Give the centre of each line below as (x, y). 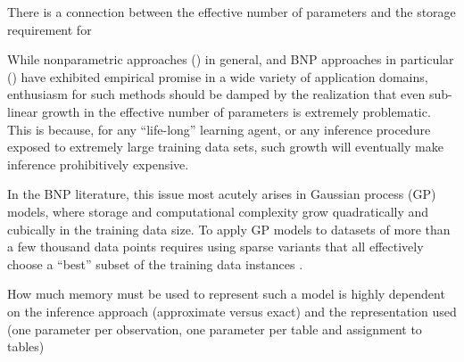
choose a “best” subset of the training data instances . (155, 263)
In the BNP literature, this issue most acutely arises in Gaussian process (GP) (222, 194)
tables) (26, 346)
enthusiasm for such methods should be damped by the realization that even (216, 94)
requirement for (50, 29)
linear (23, 111)
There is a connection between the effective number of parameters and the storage (232, 12)
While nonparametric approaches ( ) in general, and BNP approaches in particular (231, 59)
